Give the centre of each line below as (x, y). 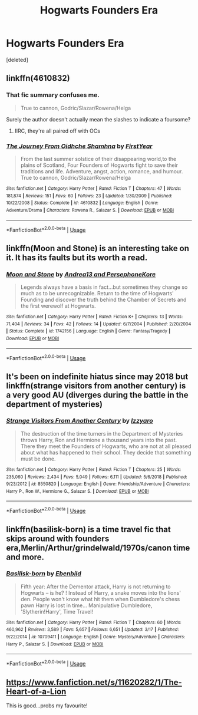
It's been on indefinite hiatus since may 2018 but (97, 376)
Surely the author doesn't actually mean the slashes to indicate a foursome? (98, 119)
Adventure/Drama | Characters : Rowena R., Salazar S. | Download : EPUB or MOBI (90, 210)
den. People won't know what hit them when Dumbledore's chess (100, 599)
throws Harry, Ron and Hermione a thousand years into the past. (99, 440)
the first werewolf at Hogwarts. (58, 306)
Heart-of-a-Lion (36, 691)
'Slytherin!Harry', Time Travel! (57, 611)
